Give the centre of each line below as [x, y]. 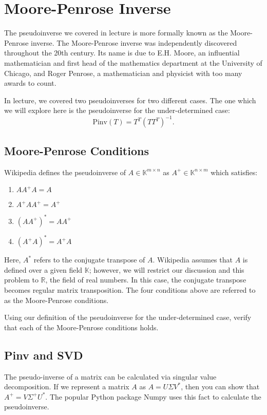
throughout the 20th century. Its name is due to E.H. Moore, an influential [122, 53]
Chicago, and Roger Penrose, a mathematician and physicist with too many [123, 73]
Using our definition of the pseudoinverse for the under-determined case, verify [128, 317]
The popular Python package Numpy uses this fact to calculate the [155, 396]
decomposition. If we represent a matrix [67, 386]
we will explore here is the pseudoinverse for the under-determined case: [117, 110]
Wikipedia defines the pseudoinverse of [65, 172]
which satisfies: [234, 172]
